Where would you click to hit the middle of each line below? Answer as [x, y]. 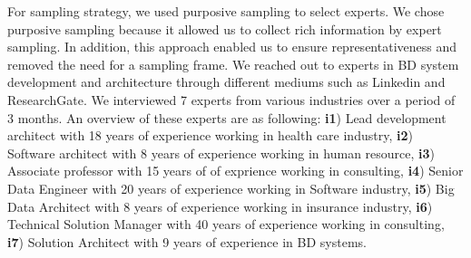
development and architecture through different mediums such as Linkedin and [226, 82]
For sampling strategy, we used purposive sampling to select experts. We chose [226, 11]
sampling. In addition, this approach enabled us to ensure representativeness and [232, 47]
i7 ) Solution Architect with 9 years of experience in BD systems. [187, 241]
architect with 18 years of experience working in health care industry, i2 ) [210, 135]
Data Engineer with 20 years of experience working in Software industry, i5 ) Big [231, 188]
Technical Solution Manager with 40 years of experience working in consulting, [226, 224]
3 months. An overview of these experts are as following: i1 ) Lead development [227, 117]
